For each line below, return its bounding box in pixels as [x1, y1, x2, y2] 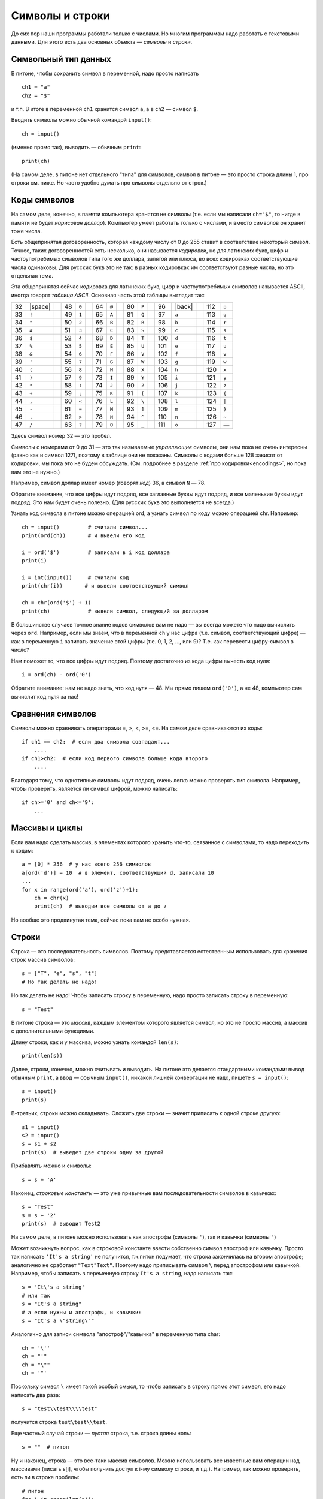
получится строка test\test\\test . [11, 1419, 108, 1426]
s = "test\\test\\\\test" [22, 1405, 98, 1412]
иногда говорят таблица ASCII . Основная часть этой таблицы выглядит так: [11, 291, 205, 299]
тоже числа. [11, 228, 42, 235]
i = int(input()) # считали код [22, 574, 129, 581]
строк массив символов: [11, 956, 75, 964]
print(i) [22, 558, 47, 564]
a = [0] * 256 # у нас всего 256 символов [22, 861, 151, 868]
